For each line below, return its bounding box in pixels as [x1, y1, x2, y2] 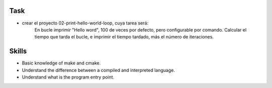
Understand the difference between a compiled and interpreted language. [22, 67, 175, 73]
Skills [9, 47, 27, 55]
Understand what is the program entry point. [22, 74, 114, 80]
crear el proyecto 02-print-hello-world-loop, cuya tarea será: [22, 20, 149, 26]
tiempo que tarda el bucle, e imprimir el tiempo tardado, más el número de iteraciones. [34, 34, 214, 40]
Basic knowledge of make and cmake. [22, 60, 101, 66]
